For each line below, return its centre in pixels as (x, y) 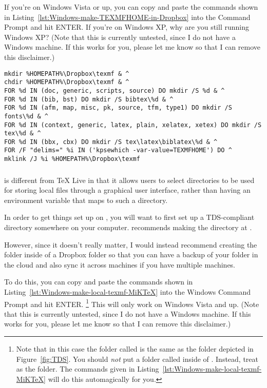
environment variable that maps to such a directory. (86, 200)
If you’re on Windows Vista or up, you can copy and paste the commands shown (131, 7)
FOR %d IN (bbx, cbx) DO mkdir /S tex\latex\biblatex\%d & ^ (111, 142)
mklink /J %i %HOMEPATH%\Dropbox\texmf (72, 159)
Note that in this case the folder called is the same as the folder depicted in (135, 349)
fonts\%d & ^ (26, 116)
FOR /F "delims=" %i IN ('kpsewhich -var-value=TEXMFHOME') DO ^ (118, 150)
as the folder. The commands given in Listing (88, 369)
